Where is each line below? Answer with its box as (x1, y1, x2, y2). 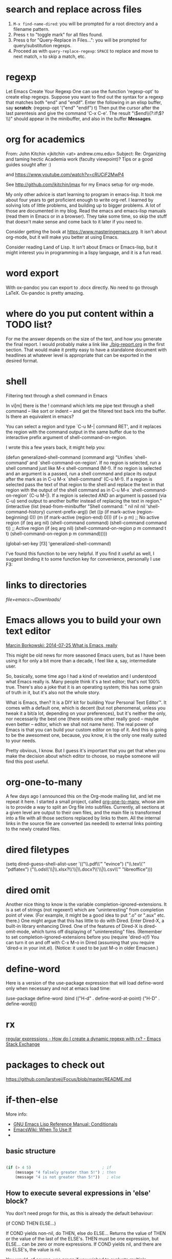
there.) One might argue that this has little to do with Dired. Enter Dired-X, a (6, 918, 164, 924)
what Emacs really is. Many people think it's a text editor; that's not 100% (6, 678, 160, 684)
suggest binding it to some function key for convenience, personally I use (6, 556, 161, 562)
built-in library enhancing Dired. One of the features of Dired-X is (6, 923, 143, 929)
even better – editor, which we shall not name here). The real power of (6, 721, 154, 727)
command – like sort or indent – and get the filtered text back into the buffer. (6, 408, 166, 414)
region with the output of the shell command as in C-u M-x (6, 487, 130, 493)
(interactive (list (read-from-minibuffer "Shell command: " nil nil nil (6, 503, 145, 509)
